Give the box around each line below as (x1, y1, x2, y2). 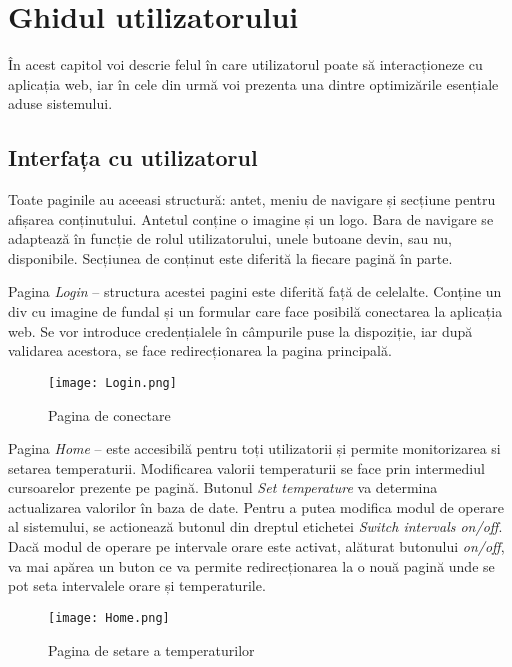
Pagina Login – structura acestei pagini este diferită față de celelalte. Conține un (8, 281, 502, 302)
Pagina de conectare (48, 404, 171, 425)
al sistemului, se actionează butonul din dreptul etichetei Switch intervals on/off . (8, 516, 503, 537)
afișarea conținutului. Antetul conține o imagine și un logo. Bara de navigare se (8, 208, 494, 229)
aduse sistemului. (8, 93, 113, 114)
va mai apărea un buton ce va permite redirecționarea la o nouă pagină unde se (8, 555, 495, 576)
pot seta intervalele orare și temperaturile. (8, 575, 266, 596)
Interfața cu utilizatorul (8, 142, 258, 173)
